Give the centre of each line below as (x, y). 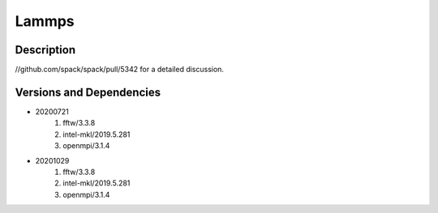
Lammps (45, 21)
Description (45, 50)
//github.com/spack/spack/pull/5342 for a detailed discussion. (120, 70)
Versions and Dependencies (88, 92)
